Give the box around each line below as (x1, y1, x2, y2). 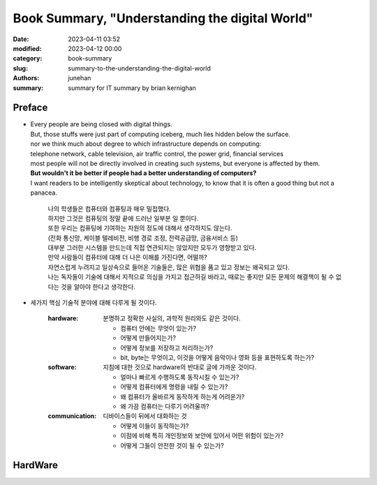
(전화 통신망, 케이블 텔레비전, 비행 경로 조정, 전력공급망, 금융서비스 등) (47, 234, 239, 242)
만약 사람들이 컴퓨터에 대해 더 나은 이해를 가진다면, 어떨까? (47, 253, 207, 262)
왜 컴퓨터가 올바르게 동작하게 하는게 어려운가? (120, 392, 245, 401)
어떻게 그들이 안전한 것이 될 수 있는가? (120, 441, 224, 449)
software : (47, 363, 77, 371)
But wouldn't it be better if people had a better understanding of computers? (30, 169, 257, 177)
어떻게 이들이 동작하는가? (120, 421, 189, 430)
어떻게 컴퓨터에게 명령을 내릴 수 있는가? (120, 382, 228, 391)
